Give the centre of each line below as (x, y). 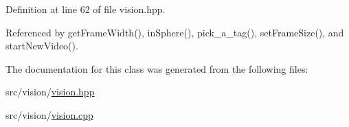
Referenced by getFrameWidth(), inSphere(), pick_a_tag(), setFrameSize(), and (175, 32)
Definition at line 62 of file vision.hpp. (86, 9)
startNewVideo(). (42, 46)
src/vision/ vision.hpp (50, 92)
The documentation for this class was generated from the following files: (157, 68)
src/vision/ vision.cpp (49, 114)
